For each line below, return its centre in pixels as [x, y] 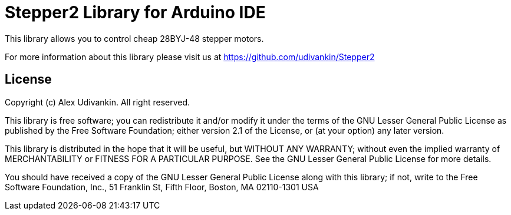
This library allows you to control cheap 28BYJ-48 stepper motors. [134, 38]
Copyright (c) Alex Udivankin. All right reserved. [98, 102]
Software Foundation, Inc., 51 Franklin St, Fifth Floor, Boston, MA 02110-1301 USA [162, 187]
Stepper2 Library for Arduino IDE [135, 12]
